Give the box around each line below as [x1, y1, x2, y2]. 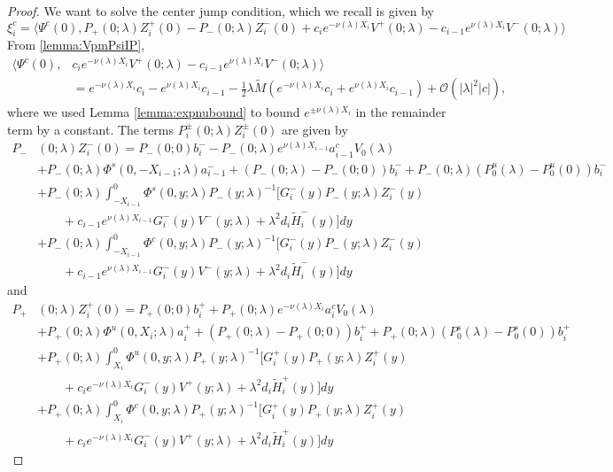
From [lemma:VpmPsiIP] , [7, 35, 145, 54]
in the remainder [355, 103, 446, 121]
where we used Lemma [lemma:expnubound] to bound [7, 103, 300, 121]
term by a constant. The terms [7, 120, 175, 138]
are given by [282, 120, 348, 138]
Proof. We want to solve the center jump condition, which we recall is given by [7, 2, 434, 19]
